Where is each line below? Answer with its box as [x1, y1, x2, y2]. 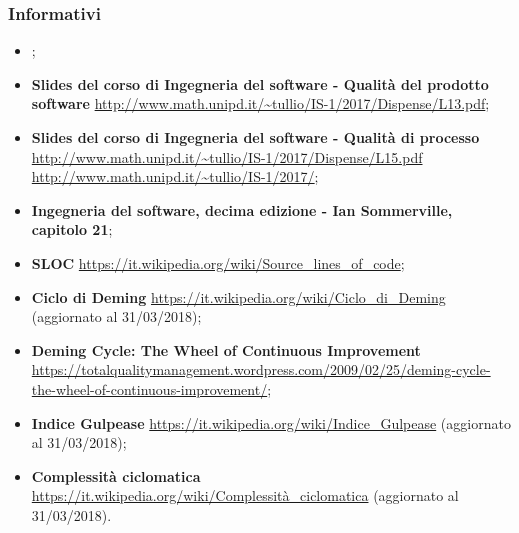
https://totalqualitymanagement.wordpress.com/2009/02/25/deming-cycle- [31, 359, 491, 380]
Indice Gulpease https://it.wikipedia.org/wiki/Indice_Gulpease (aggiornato [31, 412, 511, 433]
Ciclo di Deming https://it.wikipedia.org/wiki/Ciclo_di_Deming [31, 286, 446, 307]
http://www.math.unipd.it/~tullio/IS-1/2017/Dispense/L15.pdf [31, 146, 423, 167]
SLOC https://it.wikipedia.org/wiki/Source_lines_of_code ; [31, 252, 405, 273]
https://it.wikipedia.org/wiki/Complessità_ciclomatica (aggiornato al [31, 485, 459, 506]
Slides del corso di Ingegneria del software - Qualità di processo [31, 127, 480, 147]
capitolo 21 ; [31, 219, 113, 240]
